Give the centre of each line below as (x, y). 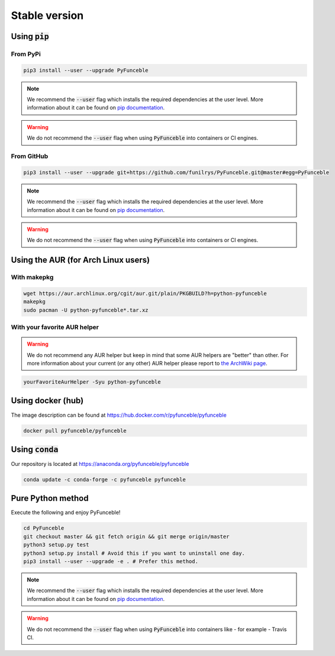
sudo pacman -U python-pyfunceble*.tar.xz (86, 310)
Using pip (30, 36)
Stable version (47, 15)
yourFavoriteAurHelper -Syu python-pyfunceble (92, 382)
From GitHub (30, 156)
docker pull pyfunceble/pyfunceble (75, 430)
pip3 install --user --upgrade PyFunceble (86, 70)
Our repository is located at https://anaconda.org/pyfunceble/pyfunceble (100, 464)
